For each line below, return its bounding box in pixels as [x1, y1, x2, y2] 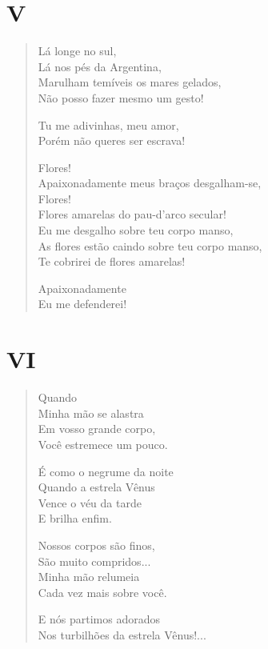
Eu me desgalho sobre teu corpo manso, [38, 222, 234, 238]
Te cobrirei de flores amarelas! [38, 253, 186, 270]
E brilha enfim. [38, 510, 112, 527]
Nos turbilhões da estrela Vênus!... [38, 626, 206, 643]
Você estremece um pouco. [38, 435, 168, 452]
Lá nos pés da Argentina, [38, 58, 162, 74]
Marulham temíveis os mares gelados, [38, 74, 222, 90]
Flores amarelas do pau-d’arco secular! [38, 206, 226, 222]
